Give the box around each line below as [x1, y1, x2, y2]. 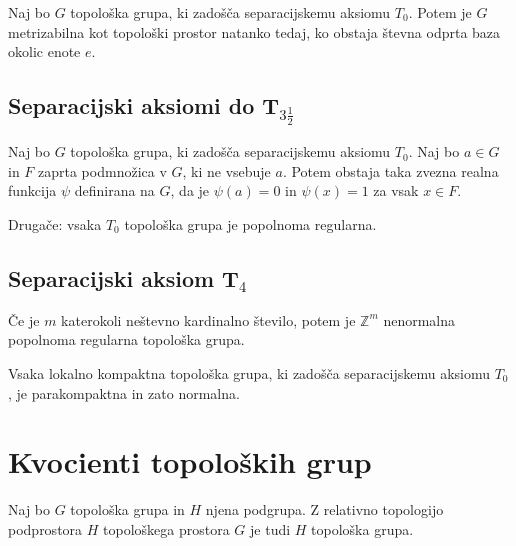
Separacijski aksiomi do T [8, 90, 280, 121]
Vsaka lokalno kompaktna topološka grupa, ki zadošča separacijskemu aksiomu [8, 362, 490, 383]
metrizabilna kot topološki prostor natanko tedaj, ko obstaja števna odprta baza [8, 21, 501, 42]
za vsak [373, 180, 419, 201]
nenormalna [383, 309, 456, 330]
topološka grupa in [70, 499, 185, 520]
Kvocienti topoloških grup [8, 441, 372, 482]
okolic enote [8, 41, 81, 62]
